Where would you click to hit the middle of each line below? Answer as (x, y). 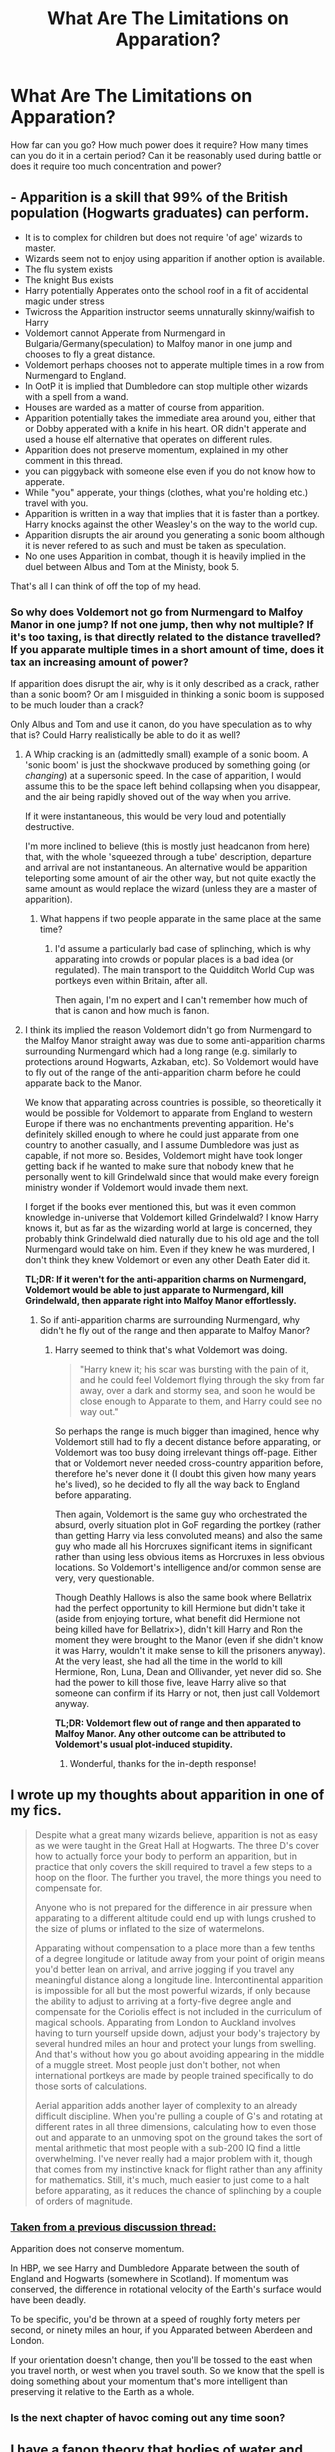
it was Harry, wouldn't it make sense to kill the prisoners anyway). (190, 1651)
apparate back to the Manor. (83, 1083)
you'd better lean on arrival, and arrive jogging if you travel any (164, 1969)
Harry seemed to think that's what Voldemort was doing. (171, 1350)
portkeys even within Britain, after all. (131, 981)
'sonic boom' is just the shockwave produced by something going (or (167, 765)
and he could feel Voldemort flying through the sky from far (202, 1380)
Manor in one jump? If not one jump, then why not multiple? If (162, 624)
